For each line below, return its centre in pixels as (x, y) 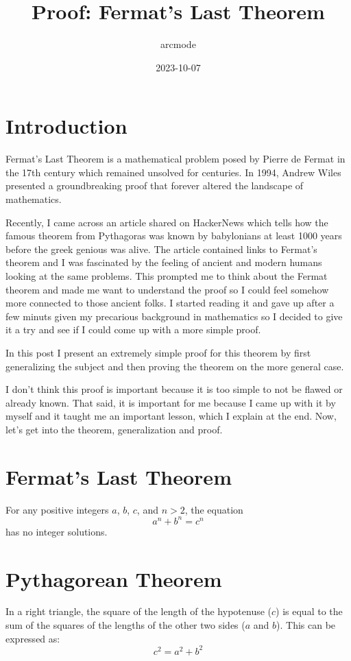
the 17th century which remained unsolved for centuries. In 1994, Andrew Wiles (173, 172)
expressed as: (33, 638)
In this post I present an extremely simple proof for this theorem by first (158, 352)
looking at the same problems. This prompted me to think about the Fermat (167, 276)
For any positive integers (57, 509)
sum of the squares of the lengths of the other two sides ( (125, 625)
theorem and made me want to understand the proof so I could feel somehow (167, 289)
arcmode (178, 44)
